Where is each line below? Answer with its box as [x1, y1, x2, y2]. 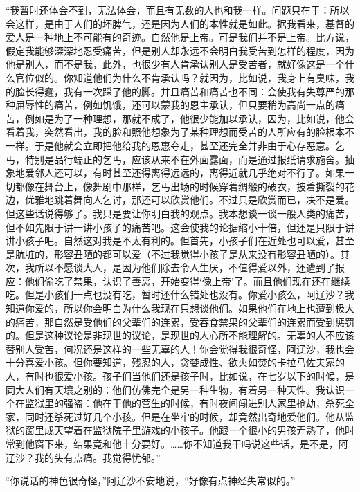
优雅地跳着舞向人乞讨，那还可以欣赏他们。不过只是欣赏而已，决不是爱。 [24, 192, 354, 207]
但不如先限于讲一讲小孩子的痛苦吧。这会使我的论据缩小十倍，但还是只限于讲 [6, 219, 354, 234]
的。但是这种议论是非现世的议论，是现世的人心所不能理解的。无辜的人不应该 [6, 328, 354, 343]
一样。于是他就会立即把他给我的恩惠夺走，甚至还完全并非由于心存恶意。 [6, 138, 335, 152]
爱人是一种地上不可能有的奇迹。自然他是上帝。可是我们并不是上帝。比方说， [6, 30, 354, 44]
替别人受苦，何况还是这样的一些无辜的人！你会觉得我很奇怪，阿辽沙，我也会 [6, 341, 354, 356]
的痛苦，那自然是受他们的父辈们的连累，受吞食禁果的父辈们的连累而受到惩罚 [6, 314, 354, 329]
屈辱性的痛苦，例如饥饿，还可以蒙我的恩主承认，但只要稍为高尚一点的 [15, 98, 335, 112]
